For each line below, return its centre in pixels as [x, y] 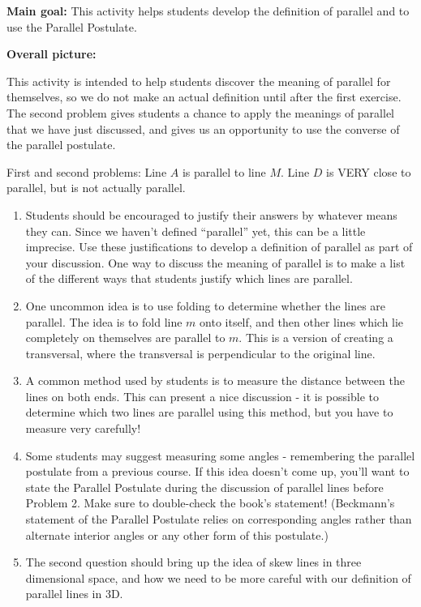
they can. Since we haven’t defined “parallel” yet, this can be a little [195, 231]
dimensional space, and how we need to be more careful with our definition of [218, 577]
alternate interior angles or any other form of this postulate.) [177, 534]
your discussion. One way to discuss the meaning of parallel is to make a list [215, 262]
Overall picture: [52, 54]
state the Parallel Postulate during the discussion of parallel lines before [204, 487]
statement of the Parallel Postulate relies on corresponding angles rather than [219, 519]
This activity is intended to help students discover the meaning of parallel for [199, 81]
